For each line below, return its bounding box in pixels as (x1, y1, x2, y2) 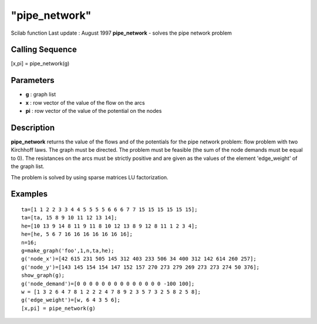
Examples (11, 189, 48, 199)
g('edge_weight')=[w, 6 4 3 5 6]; (21, 297, 120, 303)
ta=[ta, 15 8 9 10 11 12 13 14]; (21, 215, 117, 221)
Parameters (11, 75, 55, 85)
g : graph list (25, 91, 56, 98)
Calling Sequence (11, 45, 77, 55)
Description (11, 122, 55, 132)
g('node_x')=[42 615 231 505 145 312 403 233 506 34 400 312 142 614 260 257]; (21, 256, 257, 262)
